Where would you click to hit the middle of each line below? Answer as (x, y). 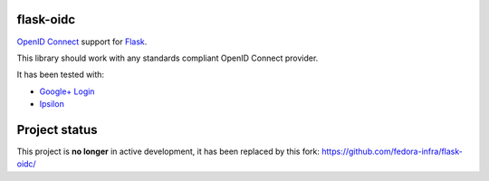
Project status (58, 130)
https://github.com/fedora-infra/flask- (393, 151)
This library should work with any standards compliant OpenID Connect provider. (168, 58)
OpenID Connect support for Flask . (82, 42)
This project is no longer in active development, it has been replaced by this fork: (168, 151)
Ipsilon (52, 104)
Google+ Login (67, 91)
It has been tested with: (60, 75)
